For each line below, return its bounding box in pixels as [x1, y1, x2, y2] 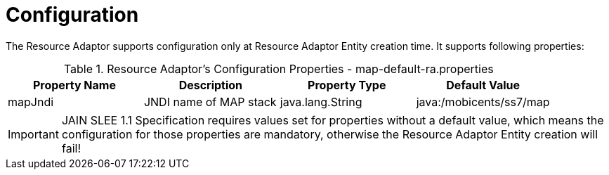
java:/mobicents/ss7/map [416, 94, 550, 109]
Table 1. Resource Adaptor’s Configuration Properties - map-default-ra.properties [63, 61, 494, 76]
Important [8, 127, 59, 141]
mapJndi [8, 94, 54, 109]
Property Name [32, 77, 116, 92]
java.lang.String [280, 94, 362, 109]
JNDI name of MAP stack [143, 94, 277, 109]
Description [178, 77, 243, 92]
